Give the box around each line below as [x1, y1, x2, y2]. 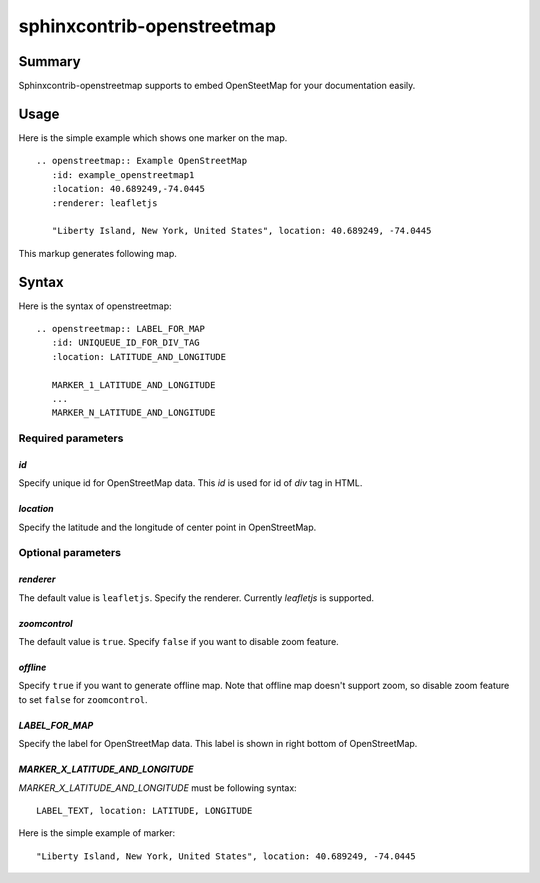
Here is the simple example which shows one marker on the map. [18, 131, 288, 144]
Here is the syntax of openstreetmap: [18, 300, 172, 312]
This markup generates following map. [18, 247, 177, 259]
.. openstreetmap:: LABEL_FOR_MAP [36, 323, 205, 334]
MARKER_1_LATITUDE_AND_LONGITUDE [51, 379, 216, 390]
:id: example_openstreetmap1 [51, 169, 195, 180]
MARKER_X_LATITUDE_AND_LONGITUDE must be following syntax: [18, 781, 297, 794]
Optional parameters [18, 546, 122, 560]
